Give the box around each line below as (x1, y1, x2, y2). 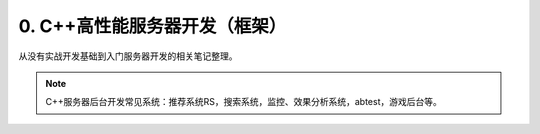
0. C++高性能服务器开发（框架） (18, 15, 287, 37)
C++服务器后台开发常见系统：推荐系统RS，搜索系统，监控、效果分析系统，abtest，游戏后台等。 (45, 96, 442, 108)
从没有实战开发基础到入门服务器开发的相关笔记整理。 (18, 50, 238, 62)
